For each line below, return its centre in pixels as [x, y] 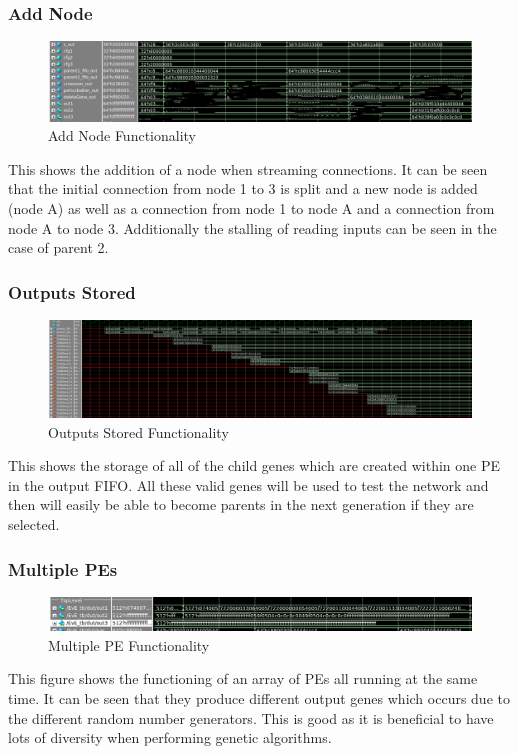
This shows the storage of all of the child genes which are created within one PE [254, 465]
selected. [34, 524]
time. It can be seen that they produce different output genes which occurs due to [259, 697]
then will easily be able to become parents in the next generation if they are [241, 504]
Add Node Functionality [122, 135]
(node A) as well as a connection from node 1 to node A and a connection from [251, 207]
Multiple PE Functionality [129, 644]
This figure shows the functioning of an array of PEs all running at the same [243, 678]
